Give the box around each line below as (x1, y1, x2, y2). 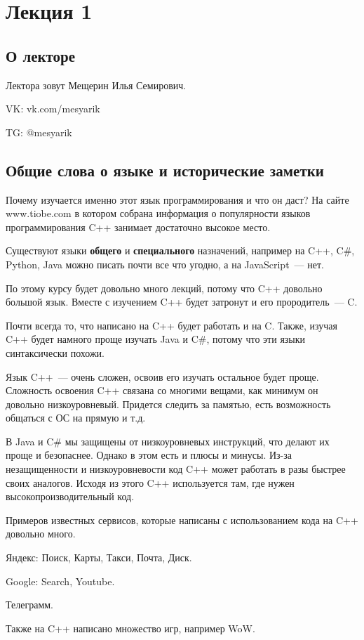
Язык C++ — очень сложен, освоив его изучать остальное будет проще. (6, 369, 319, 384)
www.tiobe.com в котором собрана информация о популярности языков (6, 206, 311, 221)
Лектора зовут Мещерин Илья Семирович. (6, 77, 187, 92)
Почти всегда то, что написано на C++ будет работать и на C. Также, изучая (6, 318, 337, 332)
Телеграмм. (6, 597, 53, 612)
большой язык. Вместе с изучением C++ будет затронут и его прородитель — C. (6, 294, 358, 309)
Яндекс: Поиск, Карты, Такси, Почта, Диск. (6, 550, 192, 565)
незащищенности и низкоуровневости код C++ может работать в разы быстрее (6, 462, 346, 476)
